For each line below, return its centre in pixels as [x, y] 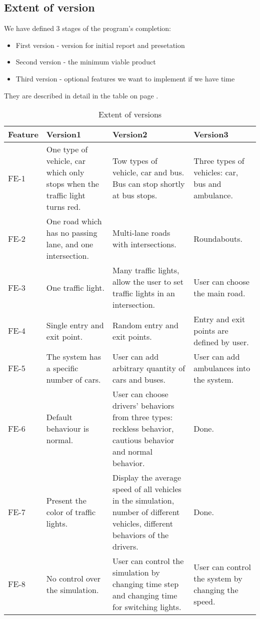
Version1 [64, 134]
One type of [67, 149]
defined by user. [221, 342]
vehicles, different [142, 524]
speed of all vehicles [147, 489]
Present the [66, 501]
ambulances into [222, 368]
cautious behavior [143, 440]
